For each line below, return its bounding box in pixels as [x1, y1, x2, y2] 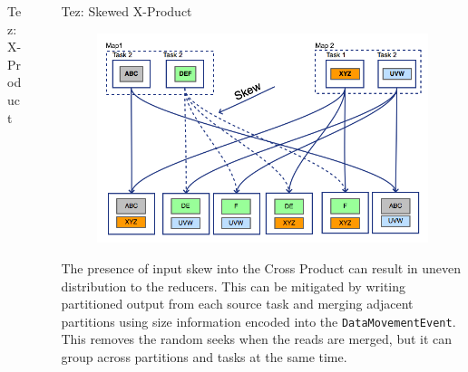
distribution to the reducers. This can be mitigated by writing [61, 276, 406, 295]
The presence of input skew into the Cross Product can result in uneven [61, 258, 462, 277]
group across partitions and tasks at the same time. [61, 347, 347, 366]
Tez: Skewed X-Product [61, 2, 192, 20]
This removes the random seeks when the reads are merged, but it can [61, 329, 453, 348]
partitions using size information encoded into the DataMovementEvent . [61, 311, 456, 330]
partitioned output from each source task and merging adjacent [61, 294, 414, 313]
